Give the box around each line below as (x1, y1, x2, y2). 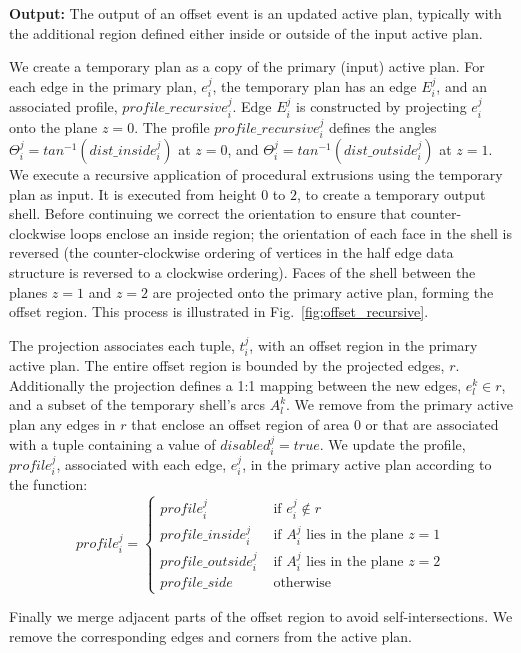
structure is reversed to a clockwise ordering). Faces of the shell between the (9, 262, 476, 283)
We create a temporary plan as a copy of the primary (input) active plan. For (9, 56, 485, 77)
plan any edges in (9, 414, 116, 434)
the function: (9, 474, 88, 495)
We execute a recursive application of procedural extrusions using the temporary (9, 164, 503, 185)
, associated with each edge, (56, 454, 227, 475)
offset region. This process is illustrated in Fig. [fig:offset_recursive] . (9, 301, 429, 322)
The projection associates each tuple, (9, 334, 235, 355)
